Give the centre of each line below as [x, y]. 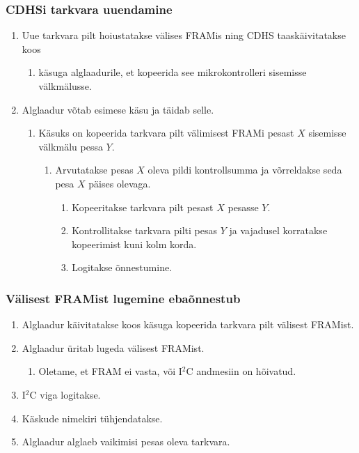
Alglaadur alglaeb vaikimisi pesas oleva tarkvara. [126, 442]
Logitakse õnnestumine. [122, 267]
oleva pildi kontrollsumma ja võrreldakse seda [245, 170]
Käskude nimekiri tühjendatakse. [92, 418]
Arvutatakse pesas [94, 170]
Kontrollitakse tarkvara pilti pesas [144, 230]
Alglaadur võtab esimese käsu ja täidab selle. [118, 109]
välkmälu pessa [71, 146]
